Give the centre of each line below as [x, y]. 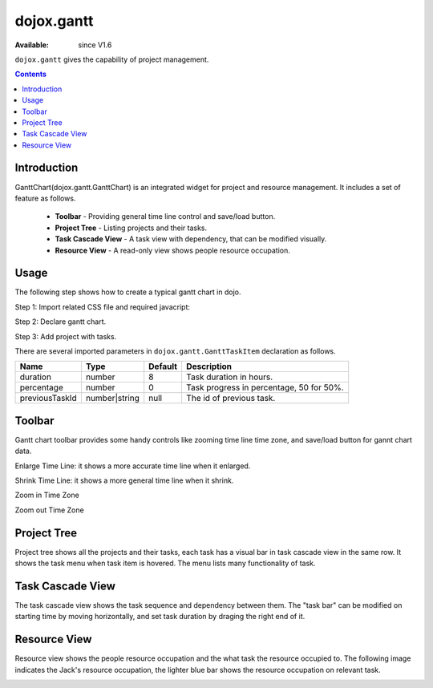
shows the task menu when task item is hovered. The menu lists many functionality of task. [165, 563]
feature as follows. [45, 198]
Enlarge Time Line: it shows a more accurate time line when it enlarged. [133, 466]
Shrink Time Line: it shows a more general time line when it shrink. [124, 480]
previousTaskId [48, 399]
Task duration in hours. [229, 377]
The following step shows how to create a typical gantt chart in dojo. [128, 292]
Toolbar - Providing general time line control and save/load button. [165, 217]
